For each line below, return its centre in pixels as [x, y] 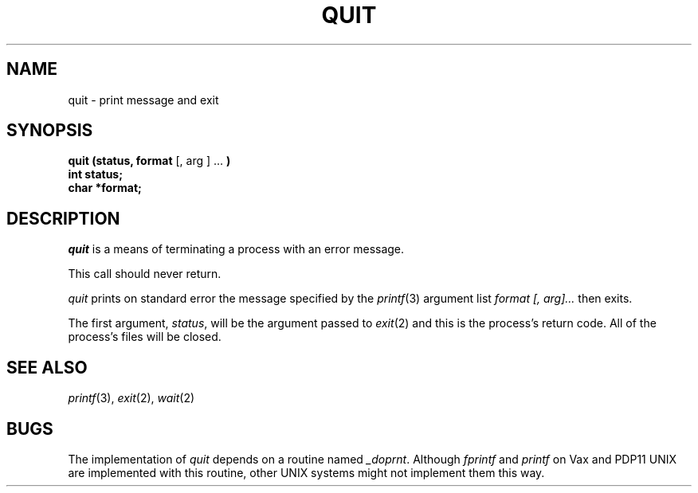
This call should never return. [145, 274]
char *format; [105, 188]
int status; [95, 174]
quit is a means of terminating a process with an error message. [236, 249]
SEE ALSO [47, 367]
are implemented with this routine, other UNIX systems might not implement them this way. [306, 472]
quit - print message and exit [143, 100]
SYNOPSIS [50, 131]
